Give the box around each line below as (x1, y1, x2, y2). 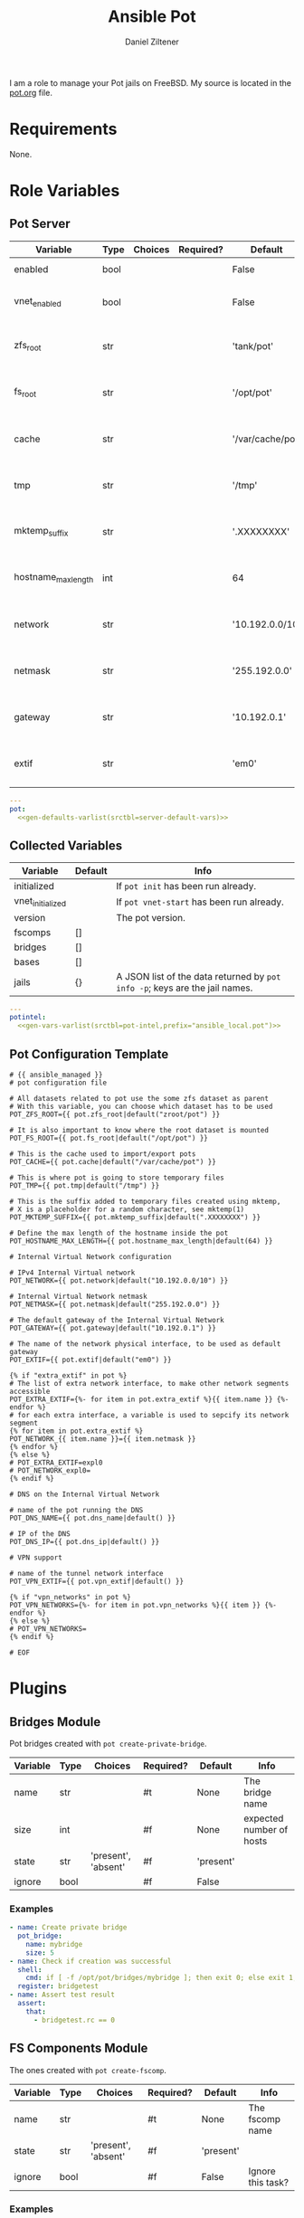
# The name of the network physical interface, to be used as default (9, 1339, 281, 1349)
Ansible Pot (108, 6, 196, 27)
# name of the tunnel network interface (9, 1569, 165, 1578)
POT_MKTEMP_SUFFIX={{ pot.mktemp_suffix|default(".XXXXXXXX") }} (9, 1212, 261, 1222)
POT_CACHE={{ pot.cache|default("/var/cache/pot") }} (9, 1157, 217, 1166)
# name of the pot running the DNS (9, 1505, 144, 1514)
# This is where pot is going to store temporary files (9, 1173, 224, 1182)
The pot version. (116, 911, 185, 924)
